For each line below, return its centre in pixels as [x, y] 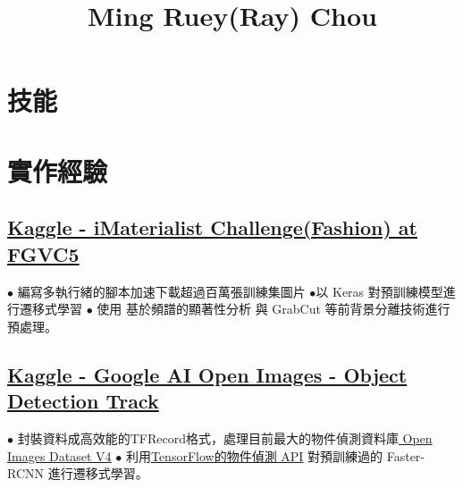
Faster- [406, 455]
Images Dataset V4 [59, 455]
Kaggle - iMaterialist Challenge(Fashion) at [212, 227]
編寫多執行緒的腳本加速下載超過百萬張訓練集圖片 [161, 291]
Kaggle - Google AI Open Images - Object [207, 374]
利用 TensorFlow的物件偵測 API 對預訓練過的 [254, 455]
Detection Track [83, 401]
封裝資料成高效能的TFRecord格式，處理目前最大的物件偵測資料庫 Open [225, 438]
